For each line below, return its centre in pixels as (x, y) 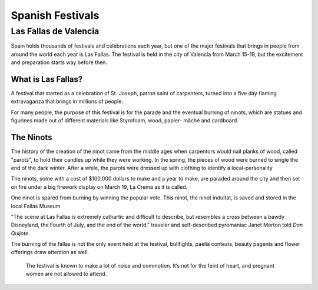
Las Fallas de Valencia (55, 31)
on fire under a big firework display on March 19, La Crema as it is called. (99, 187)
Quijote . (20, 233)
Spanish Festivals (55, 15)
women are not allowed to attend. (66, 274)
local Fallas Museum (36, 206)
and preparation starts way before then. (59, 62)
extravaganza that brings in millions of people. (67, 101)
